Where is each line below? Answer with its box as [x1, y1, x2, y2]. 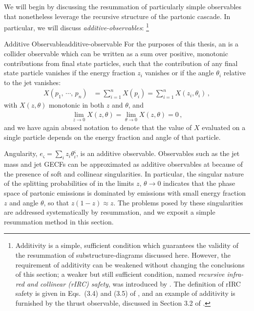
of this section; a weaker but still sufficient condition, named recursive [15, 269, 225, 279]
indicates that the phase [163, 178, 235, 188]
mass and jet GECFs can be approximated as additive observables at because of [4, 159, 243, 169]
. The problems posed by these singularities [113, 197, 243, 207]
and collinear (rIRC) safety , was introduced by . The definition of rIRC [26, 278, 241, 289]
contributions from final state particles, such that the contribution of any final [4, 58, 238, 68]
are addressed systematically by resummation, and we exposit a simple [4, 207, 215, 217]
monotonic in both [48, 100, 105, 110]
